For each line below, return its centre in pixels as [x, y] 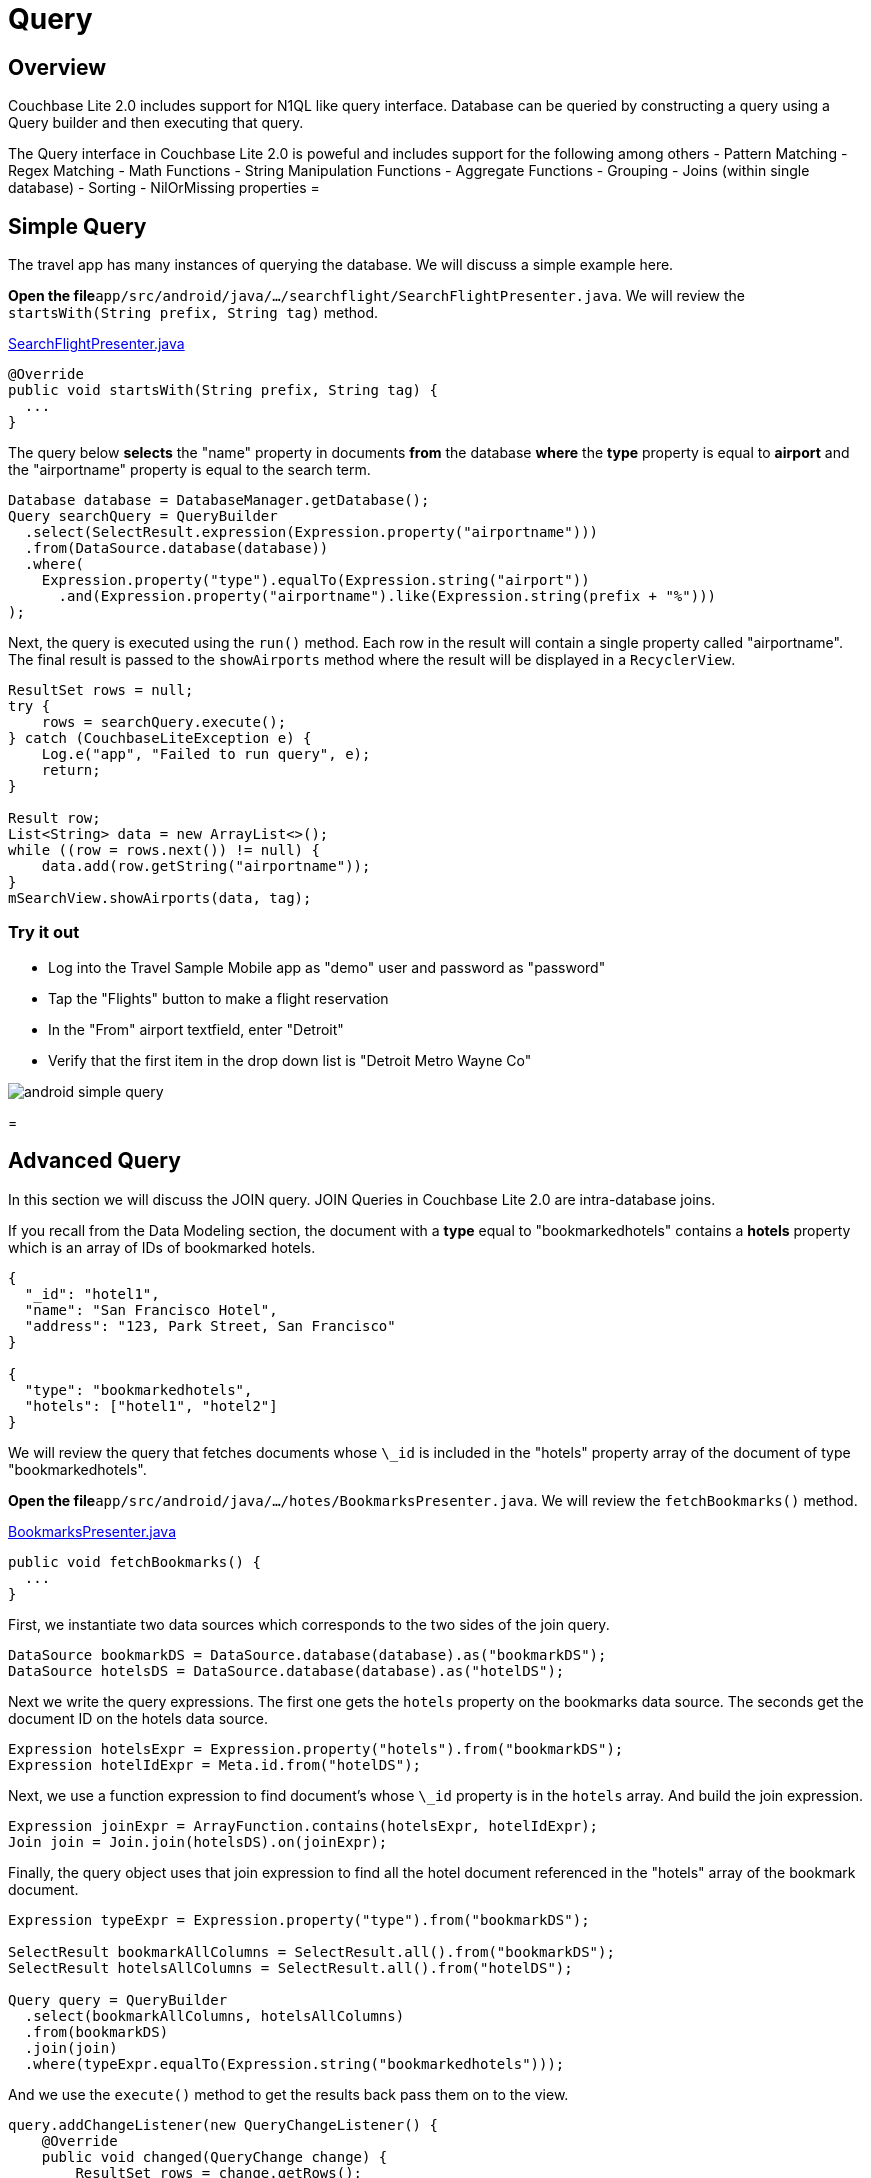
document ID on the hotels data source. [138, 1718]
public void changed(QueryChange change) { [214, 2156]
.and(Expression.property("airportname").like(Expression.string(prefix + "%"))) [387, 596]
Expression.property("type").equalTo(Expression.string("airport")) [315, 580]
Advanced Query [94, 1161]
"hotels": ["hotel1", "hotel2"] [151, 1405]
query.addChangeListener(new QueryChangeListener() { [223, 2124]
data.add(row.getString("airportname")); [206, 866]
